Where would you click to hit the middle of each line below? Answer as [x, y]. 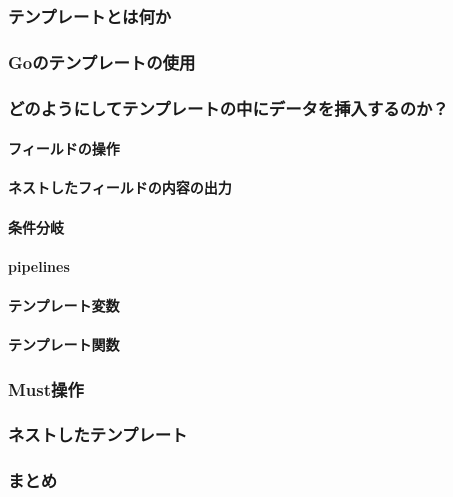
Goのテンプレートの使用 [102, 61]
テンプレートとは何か [90, 15]
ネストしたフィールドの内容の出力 [120, 187]
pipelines [39, 265]
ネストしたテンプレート [98, 434]
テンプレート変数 [64, 304]
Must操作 [46, 388]
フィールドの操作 [64, 148]
